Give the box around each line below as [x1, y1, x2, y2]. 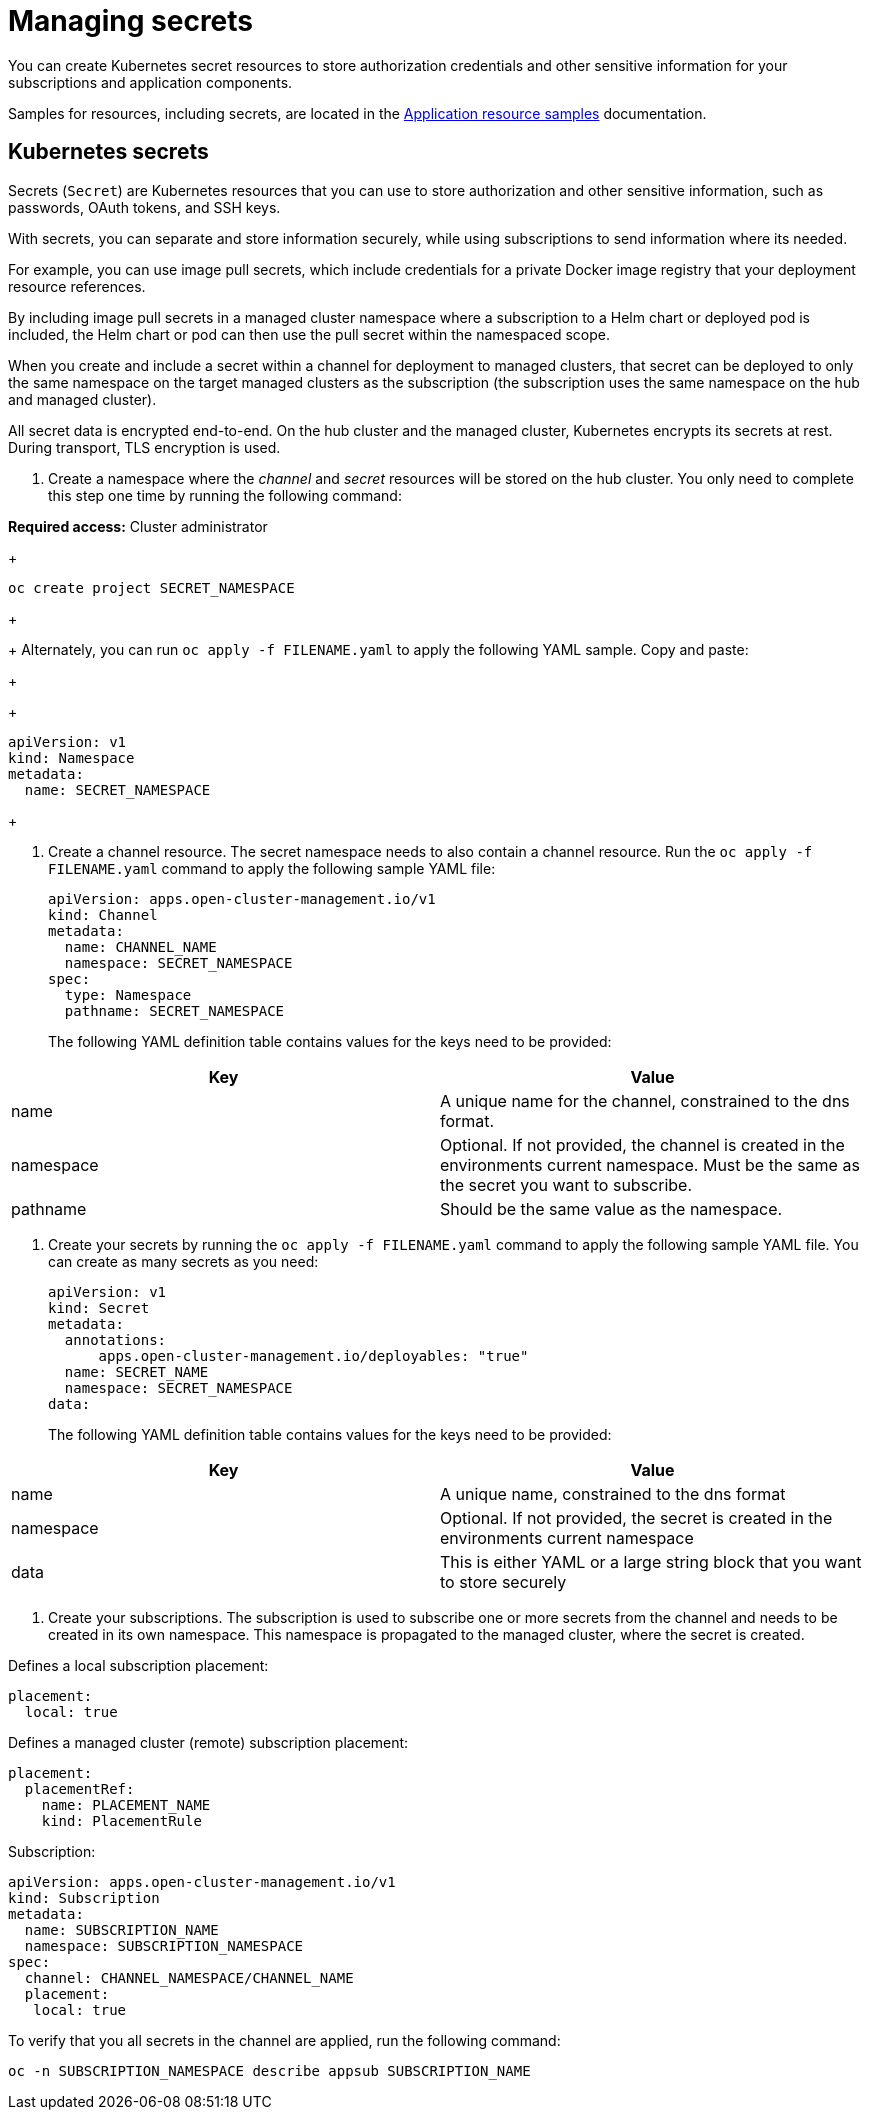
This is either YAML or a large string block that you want [440, 1551, 862, 1572]
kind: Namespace [8, 749, 135, 766]
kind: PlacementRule [41, 1812, 202, 1829]
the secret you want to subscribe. [440, 1174, 693, 1195]
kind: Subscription [8, 1889, 160, 1906]
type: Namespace [64, 986, 192, 1003]
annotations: [64, 1331, 167, 1348]
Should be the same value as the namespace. [440, 1198, 783, 1219]
